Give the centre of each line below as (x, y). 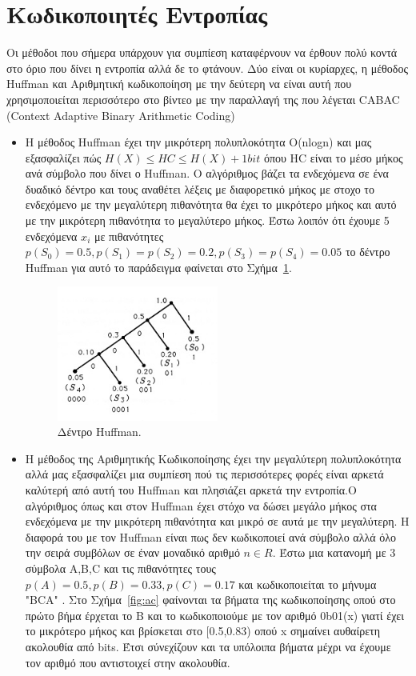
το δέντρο (368, 252)
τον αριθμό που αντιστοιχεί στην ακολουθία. (128, 662)
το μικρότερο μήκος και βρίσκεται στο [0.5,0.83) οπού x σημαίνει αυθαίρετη (202, 631)
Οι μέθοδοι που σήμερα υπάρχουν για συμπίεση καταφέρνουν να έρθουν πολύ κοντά (202, 52)
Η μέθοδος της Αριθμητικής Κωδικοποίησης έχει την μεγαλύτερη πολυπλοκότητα (213, 458)
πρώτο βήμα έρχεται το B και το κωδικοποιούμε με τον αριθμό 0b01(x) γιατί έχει (215, 615)
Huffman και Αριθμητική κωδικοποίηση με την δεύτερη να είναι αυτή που (179, 84)
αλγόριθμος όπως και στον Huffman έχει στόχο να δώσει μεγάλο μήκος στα (201, 505)
